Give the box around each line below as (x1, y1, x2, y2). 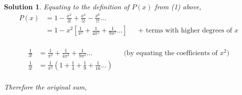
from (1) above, (154, 1, 201, 11)
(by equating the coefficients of (124, 49, 218, 57)
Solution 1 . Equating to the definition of (4, 1, 130, 11)
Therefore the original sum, (4, 81, 87, 92)
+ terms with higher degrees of (138, 27, 232, 34)
